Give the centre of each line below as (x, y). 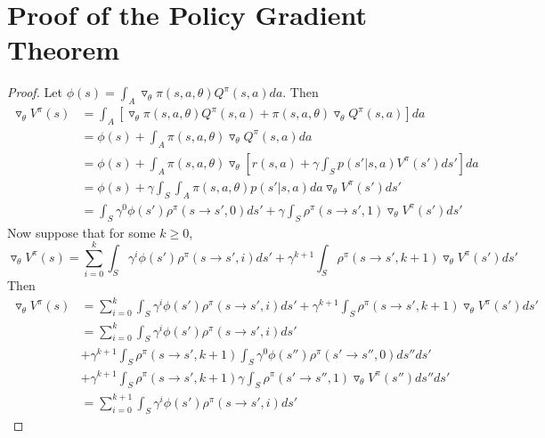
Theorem (64, 49)
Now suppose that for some (81, 232)
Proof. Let (35, 92)
